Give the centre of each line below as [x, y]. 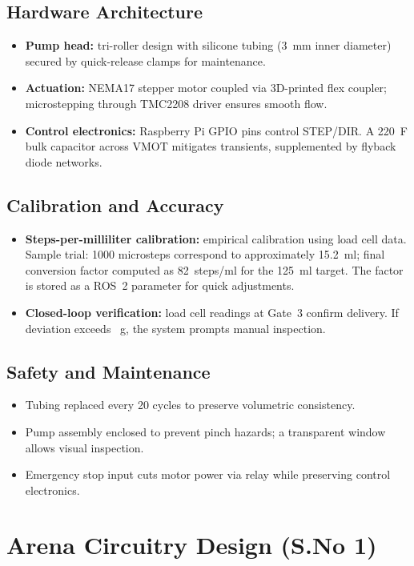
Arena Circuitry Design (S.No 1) [192, 545]
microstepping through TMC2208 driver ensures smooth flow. [176, 103]
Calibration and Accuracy [115, 205]
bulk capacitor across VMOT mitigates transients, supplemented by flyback [211, 146]
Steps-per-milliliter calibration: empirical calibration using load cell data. [216, 238]
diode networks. [64, 161]
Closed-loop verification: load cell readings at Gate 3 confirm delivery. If [212, 312]
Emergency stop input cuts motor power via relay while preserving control [208, 474]
